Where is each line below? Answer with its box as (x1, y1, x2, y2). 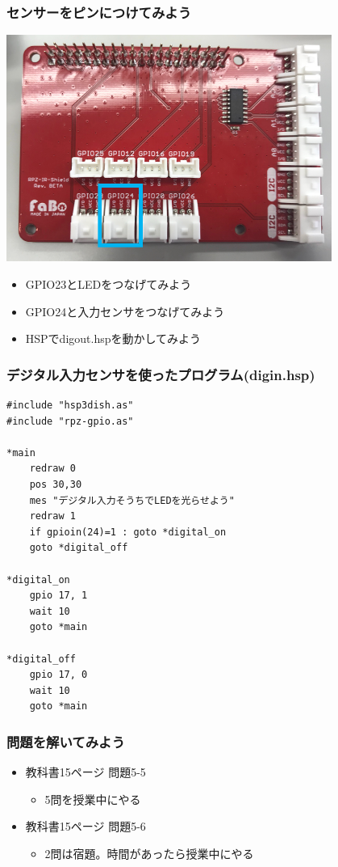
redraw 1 (29, 510, 76, 522)
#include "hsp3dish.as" (6, 400, 134, 412)
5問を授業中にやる (44, 790, 141, 807)
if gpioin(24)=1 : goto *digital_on (29, 526, 227, 538)
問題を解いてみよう (6, 731, 125, 751)
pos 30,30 (29, 479, 82, 490)
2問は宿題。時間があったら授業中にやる (44, 844, 254, 861)
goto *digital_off (29, 542, 128, 554)
